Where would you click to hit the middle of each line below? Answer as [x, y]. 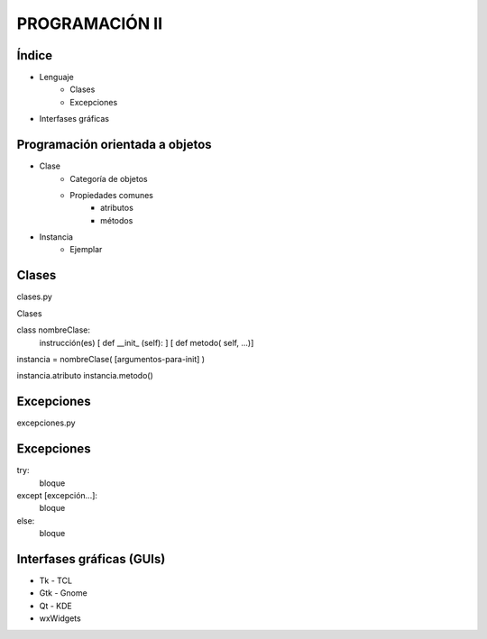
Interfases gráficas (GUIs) [91, 559]
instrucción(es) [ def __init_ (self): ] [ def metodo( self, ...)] [147, 342]
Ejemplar [86, 250]
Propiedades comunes [111, 195]
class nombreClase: [53, 330]
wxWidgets [60, 618]
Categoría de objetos [109, 178]
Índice [35, 55]
